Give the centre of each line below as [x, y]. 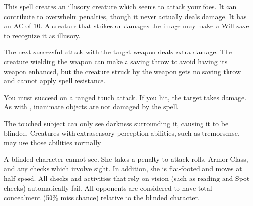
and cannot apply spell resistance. [55, 81]
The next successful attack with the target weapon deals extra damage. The [118, 52]
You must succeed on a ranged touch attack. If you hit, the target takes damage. [125, 97]
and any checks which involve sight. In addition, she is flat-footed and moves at [123, 168]
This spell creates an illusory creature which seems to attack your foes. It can [120, 6]
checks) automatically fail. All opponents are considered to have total [108, 188]
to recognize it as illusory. [42, 35]
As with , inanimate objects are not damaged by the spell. [91, 107]
